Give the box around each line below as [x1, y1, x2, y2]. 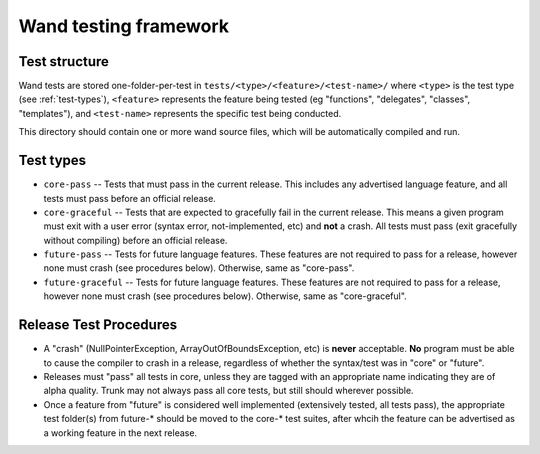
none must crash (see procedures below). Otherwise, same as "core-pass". [43, 262, 355, 274]
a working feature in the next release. [43, 426, 198, 439]
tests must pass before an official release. [43, 192, 217, 204]
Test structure [18, 53, 110, 70]
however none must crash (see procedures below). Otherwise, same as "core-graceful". [43, 290, 407, 302]
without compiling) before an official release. [43, 234, 228, 246]
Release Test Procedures [18, 316, 178, 334]
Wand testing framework [18, 15, 230, 37]
